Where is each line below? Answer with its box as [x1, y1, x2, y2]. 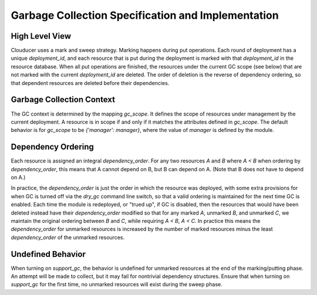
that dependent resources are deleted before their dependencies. [11, 79, 170, 86]
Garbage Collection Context [11, 94, 116, 105]
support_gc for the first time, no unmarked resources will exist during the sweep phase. [11, 281, 222, 288]
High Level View [11, 31, 72, 41]
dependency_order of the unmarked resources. [11, 233, 125, 240]
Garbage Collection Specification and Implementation [11, 9, 279, 22]
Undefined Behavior [11, 249, 86, 259]
